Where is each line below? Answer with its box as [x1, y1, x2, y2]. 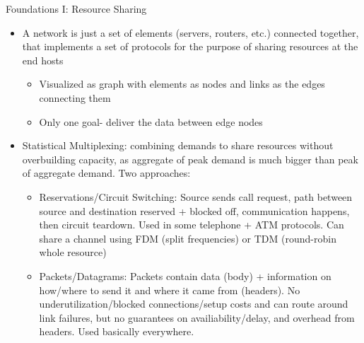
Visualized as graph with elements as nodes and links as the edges [39, 76, 325, 91]
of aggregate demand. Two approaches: [22, 165, 191, 180]
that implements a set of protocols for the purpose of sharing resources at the [22, 39, 358, 54]
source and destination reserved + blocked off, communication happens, [39, 203, 350, 218]
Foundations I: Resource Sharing [6, 1, 147, 16]
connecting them [39, 90, 111, 105]
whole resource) [39, 245, 107, 260]
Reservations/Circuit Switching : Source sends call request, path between [39, 189, 353, 204]
